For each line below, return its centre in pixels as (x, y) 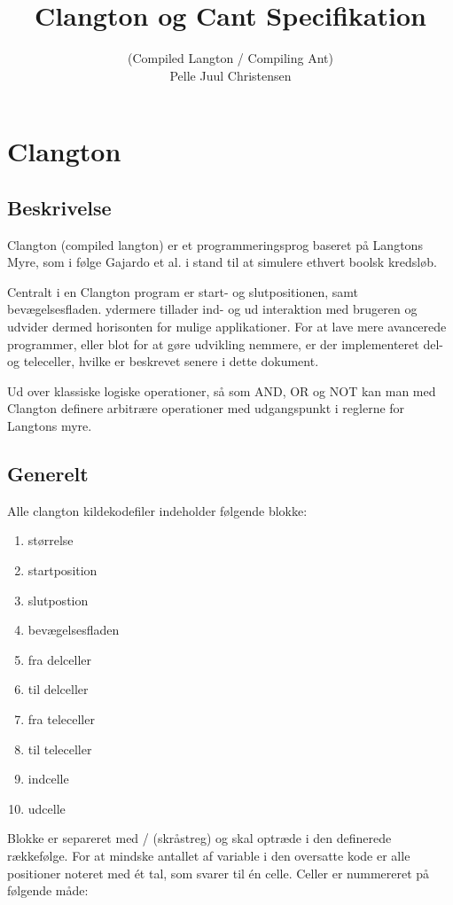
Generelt (48, 474)
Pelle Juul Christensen (230, 75)
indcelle (48, 779)
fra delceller (60, 659)
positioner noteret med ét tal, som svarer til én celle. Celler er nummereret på (219, 873)
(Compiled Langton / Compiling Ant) (230, 58)
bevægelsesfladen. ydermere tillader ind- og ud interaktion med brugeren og (212, 309)
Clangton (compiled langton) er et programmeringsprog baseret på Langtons (215, 244)
